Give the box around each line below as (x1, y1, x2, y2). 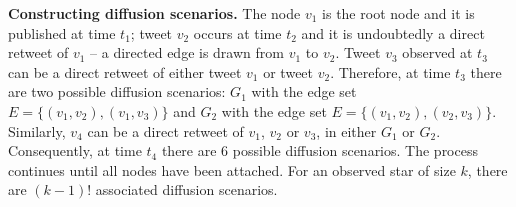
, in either (316, 120, 377, 141)
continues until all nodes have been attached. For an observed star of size (8, 159, 456, 180)
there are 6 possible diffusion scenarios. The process (161, 140, 478, 161)
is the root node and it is (322, 3, 475, 23)
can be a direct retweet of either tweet (8, 61, 242, 82)
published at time (8, 22, 116, 43)
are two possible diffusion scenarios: (8, 81, 226, 102)
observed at (402, 42, 473, 63)
